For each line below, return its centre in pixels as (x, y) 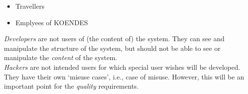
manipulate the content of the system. (61, 57)
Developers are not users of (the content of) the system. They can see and (114, 39)
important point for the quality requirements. (71, 86)
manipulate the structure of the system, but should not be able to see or (112, 48)
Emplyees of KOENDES (52, 22)
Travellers (30, 6)
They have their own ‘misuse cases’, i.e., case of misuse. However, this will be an (124, 76)
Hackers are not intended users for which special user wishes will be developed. (122, 67)
